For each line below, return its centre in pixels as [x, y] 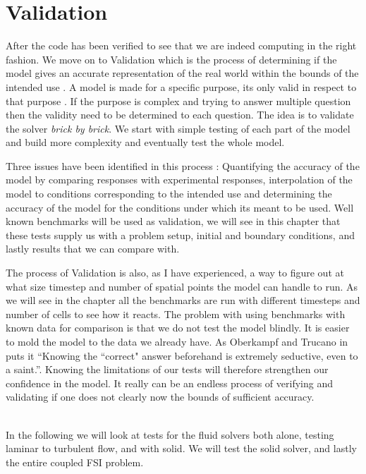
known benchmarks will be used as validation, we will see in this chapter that [173, 221]
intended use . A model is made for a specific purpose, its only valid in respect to [181, 86]
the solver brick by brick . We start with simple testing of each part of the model [178, 128]
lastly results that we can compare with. [93, 249]
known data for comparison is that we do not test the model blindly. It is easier [178, 328]
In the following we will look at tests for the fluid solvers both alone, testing [170, 434]
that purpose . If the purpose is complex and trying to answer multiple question [178, 101]
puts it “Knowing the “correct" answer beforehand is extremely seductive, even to [182, 355]
